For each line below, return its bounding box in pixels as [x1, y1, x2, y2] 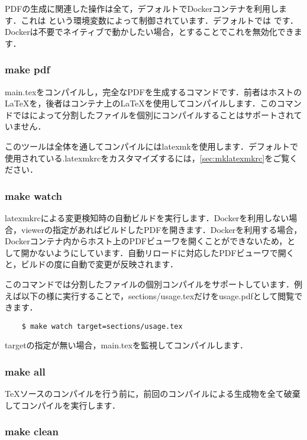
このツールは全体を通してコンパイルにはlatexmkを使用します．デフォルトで [5, 140, 299, 152]
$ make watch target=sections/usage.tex [21, 322, 183, 331]
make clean [5, 424, 59, 439]
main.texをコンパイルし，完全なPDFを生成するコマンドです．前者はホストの [5, 85, 302, 98]
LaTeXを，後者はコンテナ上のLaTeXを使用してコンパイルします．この [5, 97, 277, 109]
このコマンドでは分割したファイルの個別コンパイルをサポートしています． [5, 277, 295, 290]
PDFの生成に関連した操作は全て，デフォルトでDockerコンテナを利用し [5, 2, 279, 14]
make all [5, 364, 46, 378]
